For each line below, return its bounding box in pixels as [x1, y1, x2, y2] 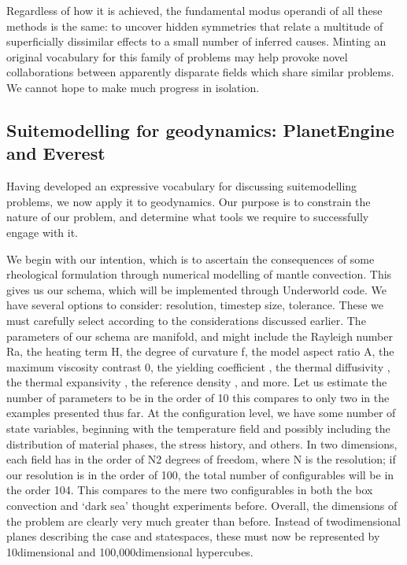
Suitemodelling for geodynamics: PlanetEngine [6, 117, 394, 142]
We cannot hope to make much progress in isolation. [6, 79, 260, 95]
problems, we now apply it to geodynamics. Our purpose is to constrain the [6, 193, 371, 209]
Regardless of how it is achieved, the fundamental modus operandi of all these [6, 2, 383, 18]
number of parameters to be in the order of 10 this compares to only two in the [6, 389, 390, 405]
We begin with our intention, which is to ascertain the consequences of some [6, 250, 375, 267]
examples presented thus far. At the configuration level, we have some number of [6, 404, 396, 421]
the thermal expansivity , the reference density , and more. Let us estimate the [6, 374, 387, 390]
